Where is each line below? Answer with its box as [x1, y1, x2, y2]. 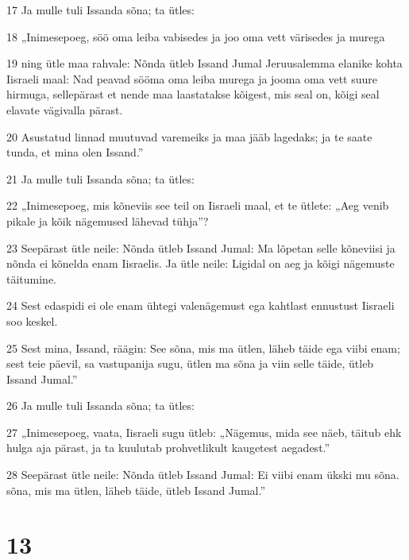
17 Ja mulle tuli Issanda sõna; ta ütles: [6, 2, 195, 17]
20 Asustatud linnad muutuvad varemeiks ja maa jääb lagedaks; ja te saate [6, 128, 372, 145]
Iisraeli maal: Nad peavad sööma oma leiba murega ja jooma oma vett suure [6, 70, 377, 87]
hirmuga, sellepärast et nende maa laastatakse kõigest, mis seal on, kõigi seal [6, 86, 380, 102]
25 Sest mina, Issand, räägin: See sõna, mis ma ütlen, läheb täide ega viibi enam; [6, 339, 400, 356]
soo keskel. [6, 312, 58, 329]
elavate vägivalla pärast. [6, 101, 123, 118]
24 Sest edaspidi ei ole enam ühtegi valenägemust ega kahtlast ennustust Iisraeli [6, 297, 395, 314]
